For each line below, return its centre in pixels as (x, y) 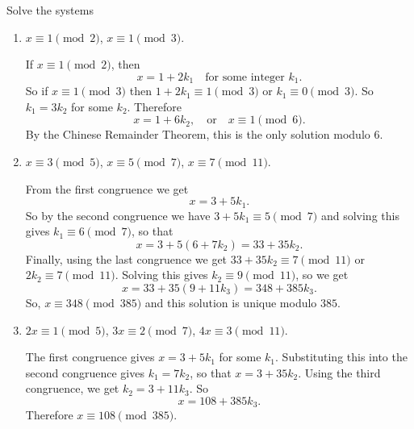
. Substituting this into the (341, 357)
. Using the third (339, 372)
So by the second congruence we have (118, 215)
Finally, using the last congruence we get (126, 258)
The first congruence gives (90, 357)
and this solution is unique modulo (231, 303)
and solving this (360, 215)
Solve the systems (50, 10)
